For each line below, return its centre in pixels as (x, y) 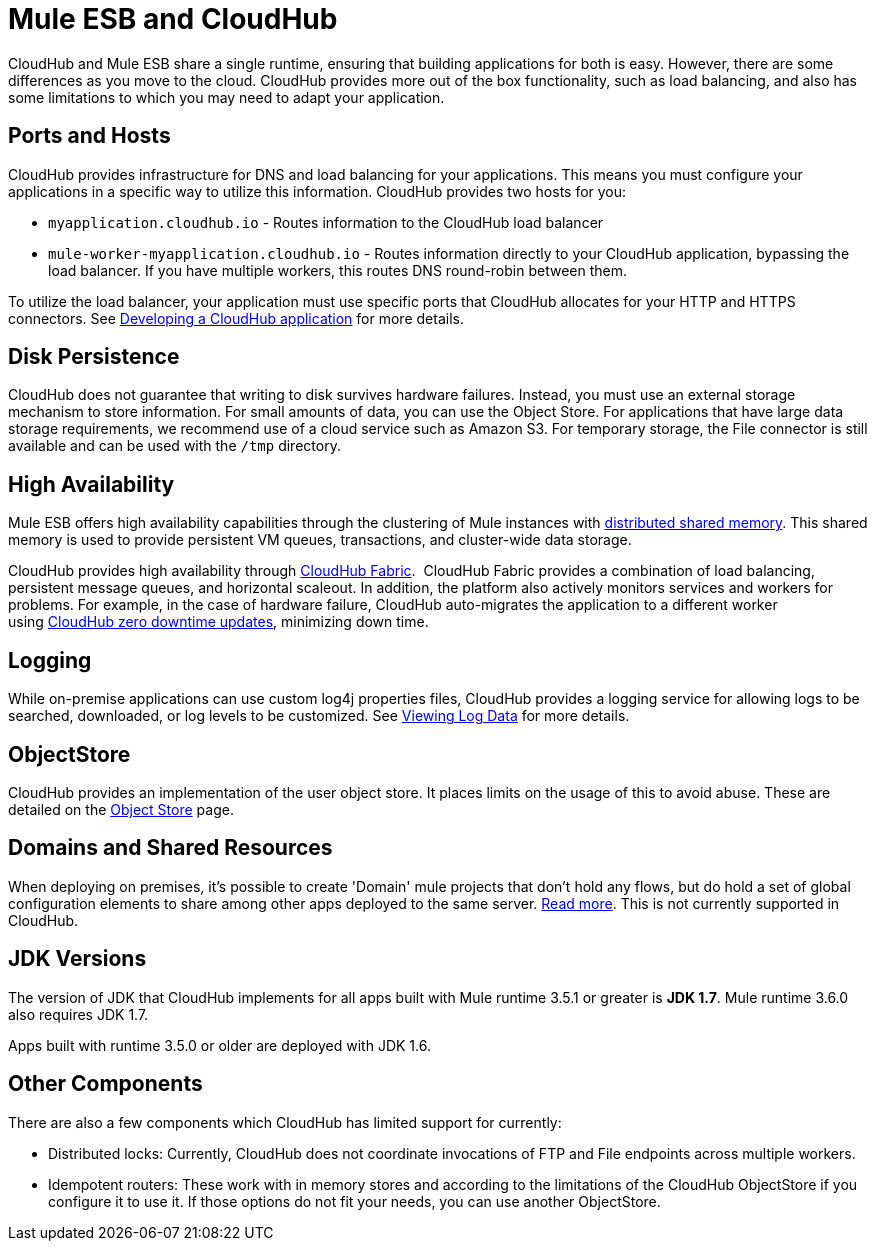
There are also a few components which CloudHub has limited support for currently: (285, 1122)
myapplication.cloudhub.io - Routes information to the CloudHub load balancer (326, 222)
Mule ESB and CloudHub (173, 19)
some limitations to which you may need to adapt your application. (226, 97)
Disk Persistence (94, 357)
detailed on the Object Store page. (121, 809)
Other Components (105, 1084)
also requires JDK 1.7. (78, 1014)
